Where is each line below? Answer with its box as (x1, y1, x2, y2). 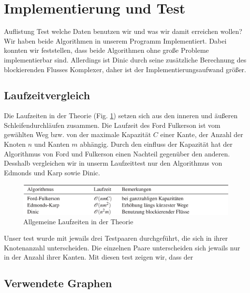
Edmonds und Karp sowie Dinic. (4, 167, 100, 177)
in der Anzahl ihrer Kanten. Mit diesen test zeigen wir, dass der (4, 252, 193, 262)
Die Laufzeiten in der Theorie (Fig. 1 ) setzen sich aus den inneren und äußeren (4, 110, 238, 121)
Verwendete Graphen (4, 276, 112, 291)
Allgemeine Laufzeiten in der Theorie (23, 216, 133, 227)
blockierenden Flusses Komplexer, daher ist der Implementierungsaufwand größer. (4, 64, 246, 74)
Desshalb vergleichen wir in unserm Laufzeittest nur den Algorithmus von (4, 158, 222, 168)
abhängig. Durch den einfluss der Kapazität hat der (80, 139, 233, 149)
